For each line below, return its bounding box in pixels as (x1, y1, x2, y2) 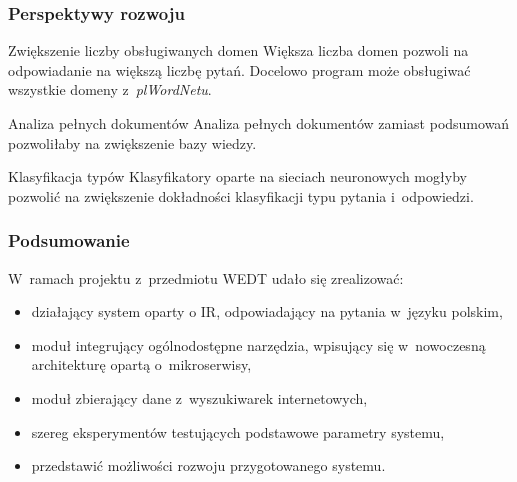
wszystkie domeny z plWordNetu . (8, 79, 212, 100)
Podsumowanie (8, 228, 130, 253)
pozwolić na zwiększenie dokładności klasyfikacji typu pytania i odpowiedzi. (8, 185, 474, 206)
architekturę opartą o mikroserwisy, (31, 354, 252, 375)
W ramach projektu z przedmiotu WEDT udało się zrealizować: (8, 267, 404, 288)
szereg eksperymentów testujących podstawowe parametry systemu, (31, 421, 445, 442)
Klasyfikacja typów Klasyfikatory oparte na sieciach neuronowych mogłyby (8, 166, 467, 187)
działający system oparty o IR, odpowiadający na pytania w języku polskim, (31, 301, 503, 322)
